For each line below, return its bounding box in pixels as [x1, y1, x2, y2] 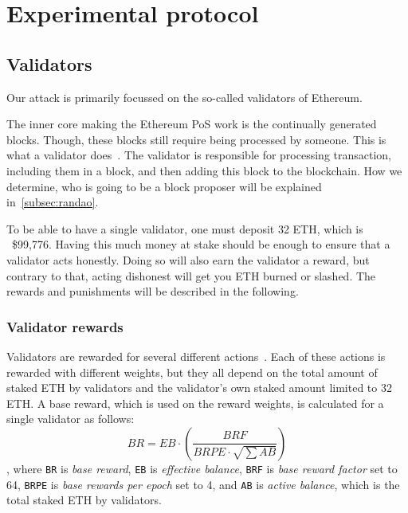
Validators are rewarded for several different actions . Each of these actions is [6, 347, 386, 364]
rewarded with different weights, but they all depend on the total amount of [6, 363, 378, 380]
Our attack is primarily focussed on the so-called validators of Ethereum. [6, 88, 363, 105]
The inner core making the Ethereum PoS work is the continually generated [6, 116, 377, 132]
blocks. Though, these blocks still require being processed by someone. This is [6, 131, 386, 147]
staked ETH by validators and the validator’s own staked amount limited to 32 [6, 379, 392, 396]
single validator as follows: [6, 410, 135, 427]
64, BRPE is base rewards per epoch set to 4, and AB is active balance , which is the [6, 476, 400, 492]
